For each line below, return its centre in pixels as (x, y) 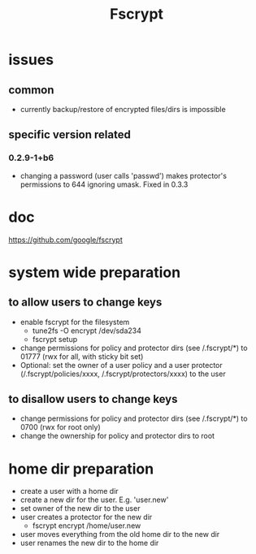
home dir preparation (81, 469)
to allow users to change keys (85, 303)
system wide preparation (95, 272)
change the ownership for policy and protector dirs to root (117, 436)
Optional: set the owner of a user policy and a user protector (121, 365)
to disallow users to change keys (93, 399)
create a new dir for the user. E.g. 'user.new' (94, 500)
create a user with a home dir (69, 491)
